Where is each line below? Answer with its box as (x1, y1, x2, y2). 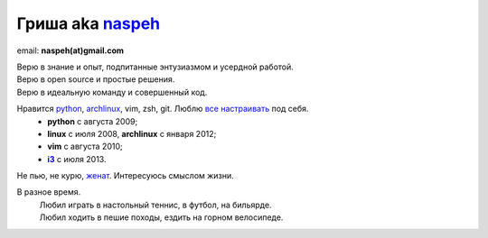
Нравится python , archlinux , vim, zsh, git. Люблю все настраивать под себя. (16, 104, 309, 114)
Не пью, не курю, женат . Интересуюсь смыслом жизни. (16, 170, 234, 181)
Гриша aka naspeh (16, 14, 161, 33)
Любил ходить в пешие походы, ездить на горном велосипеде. (39, 212, 284, 223)
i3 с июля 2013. (47, 153, 107, 164)
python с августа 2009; (47, 115, 138, 126)
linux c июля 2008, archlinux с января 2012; (47, 128, 217, 139)
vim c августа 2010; (47, 141, 123, 152)
